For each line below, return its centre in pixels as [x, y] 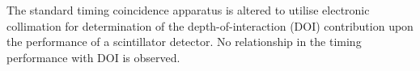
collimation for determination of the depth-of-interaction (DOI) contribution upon [210, 25]
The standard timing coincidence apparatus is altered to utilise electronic [188, 10]
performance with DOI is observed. [93, 57]
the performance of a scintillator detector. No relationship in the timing [184, 42]
